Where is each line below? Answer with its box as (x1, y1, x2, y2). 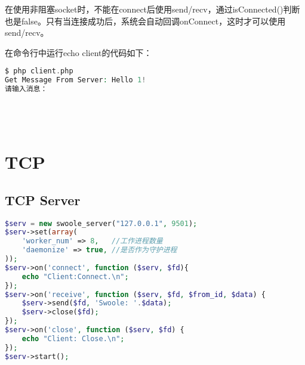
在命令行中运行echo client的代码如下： (5, 46, 152, 58)
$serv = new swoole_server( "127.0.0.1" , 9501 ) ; (5, 219, 198, 228)
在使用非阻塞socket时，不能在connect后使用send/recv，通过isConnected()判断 (5, 3, 300, 15)
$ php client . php (5, 67, 73, 76)
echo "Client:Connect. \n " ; (21, 272, 129, 281)
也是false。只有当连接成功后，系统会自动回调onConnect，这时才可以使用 (5, 14, 286, 27)
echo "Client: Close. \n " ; (21, 334, 125, 343)
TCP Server (5, 190, 81, 209)
